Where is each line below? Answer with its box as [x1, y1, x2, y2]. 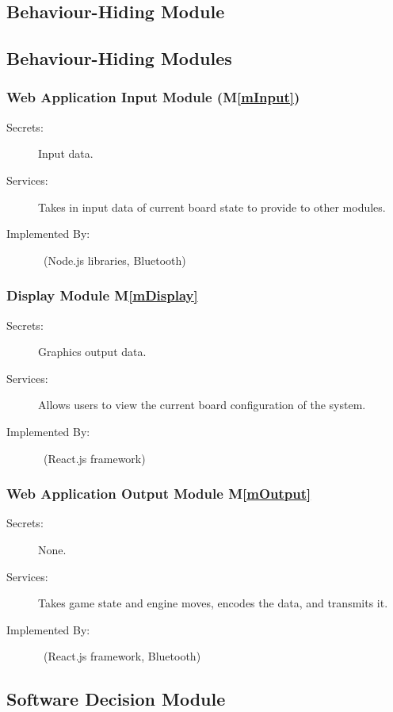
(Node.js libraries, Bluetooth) [43, 251, 186, 268]
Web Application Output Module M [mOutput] [6, 484, 311, 503]
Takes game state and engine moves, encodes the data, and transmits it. [38, 595, 388, 611]
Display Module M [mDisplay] [6, 285, 198, 305]
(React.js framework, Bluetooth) [43, 648, 201, 664]
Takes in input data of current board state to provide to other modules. [38, 198, 386, 215]
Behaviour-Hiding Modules [6, 46, 232, 71]
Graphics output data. [38, 343, 147, 360]
